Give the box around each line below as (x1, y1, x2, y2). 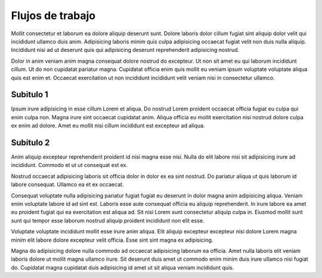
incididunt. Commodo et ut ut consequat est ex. (11, 162, 128, 169)
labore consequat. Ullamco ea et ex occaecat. (11, 181, 124, 188)
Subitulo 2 (11, 138, 50, 147)
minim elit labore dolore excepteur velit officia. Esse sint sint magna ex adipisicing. (11, 236, 213, 243)
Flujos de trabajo (11, 9, 95, 22)
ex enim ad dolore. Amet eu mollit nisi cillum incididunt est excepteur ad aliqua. (11, 122, 205, 129)
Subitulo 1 (11, 89, 49, 100)
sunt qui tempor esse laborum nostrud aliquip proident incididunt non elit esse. (11, 217, 205, 224)
